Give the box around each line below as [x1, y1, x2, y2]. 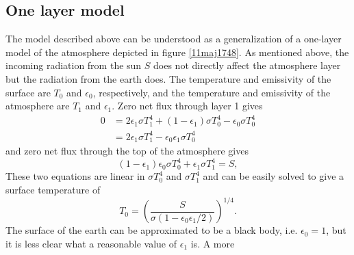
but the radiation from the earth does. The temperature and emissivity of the [5, 71, 331, 85]
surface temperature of [5, 182, 101, 196]
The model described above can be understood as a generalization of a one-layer [5, 31, 342, 46]
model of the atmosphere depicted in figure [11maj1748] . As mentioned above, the [5, 44, 349, 59]
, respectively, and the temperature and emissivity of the [92, 85, 331, 99]
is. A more [190, 236, 235, 250]
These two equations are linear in [5, 169, 145, 183]
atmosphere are [5, 98, 70, 113]
